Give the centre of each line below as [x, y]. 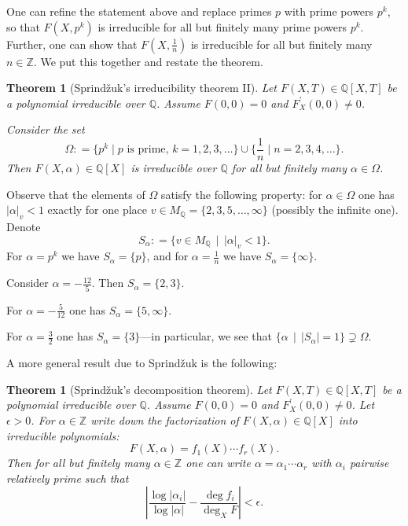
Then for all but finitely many [78, 463]
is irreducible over [174, 168]
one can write [218, 463]
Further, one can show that [72, 44]
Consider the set [46, 129]
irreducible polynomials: [63, 435]
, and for [167, 256]
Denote [24, 227]
